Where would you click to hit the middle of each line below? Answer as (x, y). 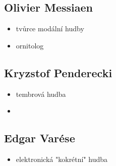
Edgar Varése (40, 138)
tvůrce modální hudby (50, 29)
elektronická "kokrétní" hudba (62, 159)
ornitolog (30, 45)
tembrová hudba (41, 94)
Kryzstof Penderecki (58, 72)
